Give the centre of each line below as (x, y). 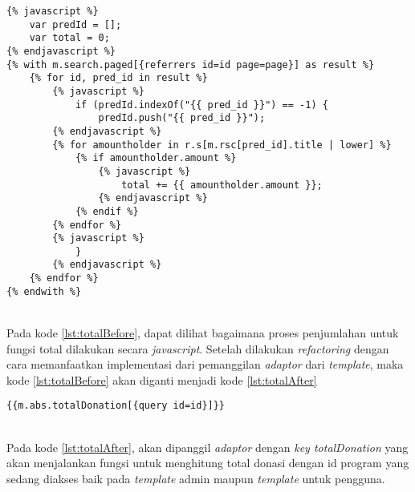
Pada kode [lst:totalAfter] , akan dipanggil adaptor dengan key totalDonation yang (207, 447)
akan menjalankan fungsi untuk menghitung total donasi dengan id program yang (208, 463)
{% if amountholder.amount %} (156, 158)
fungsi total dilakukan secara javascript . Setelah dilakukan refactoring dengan (198, 348)
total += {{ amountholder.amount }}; (222, 185)
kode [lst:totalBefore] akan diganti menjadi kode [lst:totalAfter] (162, 379)
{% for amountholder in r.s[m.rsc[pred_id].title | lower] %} (222, 145)
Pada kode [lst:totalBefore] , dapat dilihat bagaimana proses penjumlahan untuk (203, 333)
